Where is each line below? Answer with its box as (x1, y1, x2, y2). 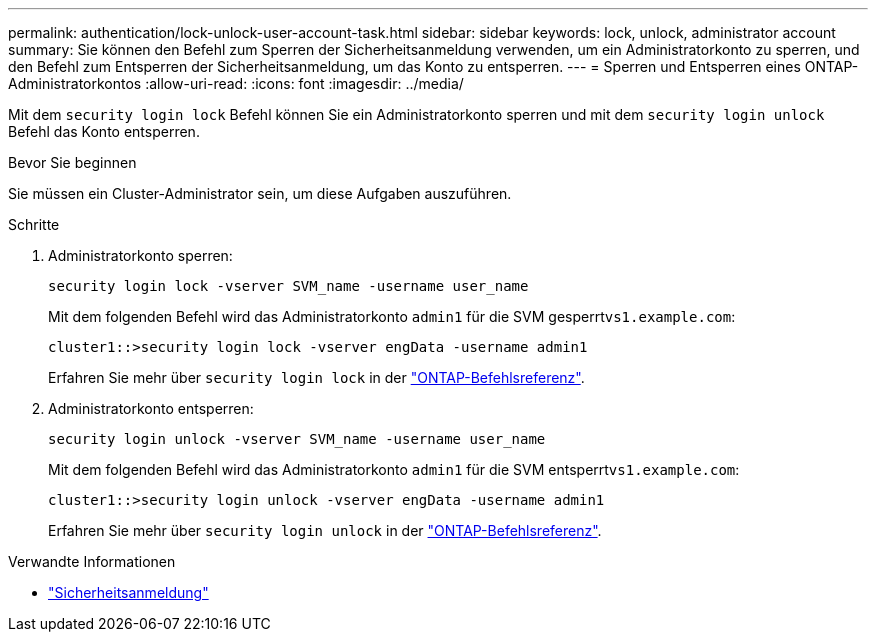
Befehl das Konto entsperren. (8, 123, 200, 140)
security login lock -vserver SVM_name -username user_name (48, 278, 529, 294)
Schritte (8, 216, 60, 233)
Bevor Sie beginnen (8, 154, 137, 171)
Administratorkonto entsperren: (48, 400, 254, 417)
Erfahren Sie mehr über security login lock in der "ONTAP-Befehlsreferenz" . (48, 369, 585, 386)
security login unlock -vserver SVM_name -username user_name (48, 431, 546, 447)
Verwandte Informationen (8, 553, 176, 570)
